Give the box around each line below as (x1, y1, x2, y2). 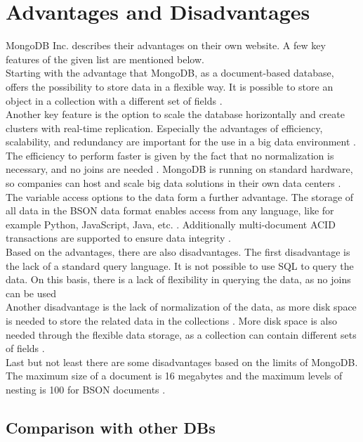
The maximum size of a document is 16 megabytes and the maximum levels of (6, 368, 343, 383)
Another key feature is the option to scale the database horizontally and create (6, 107, 345, 122)
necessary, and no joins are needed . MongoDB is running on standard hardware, (6, 162, 353, 176)
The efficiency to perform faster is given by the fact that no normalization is (6, 148, 334, 162)
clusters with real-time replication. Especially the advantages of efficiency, (6, 120, 323, 135)
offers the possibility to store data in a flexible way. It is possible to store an (6, 79, 334, 93)
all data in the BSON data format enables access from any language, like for (6, 203, 334, 218)
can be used (6, 285, 57, 300)
